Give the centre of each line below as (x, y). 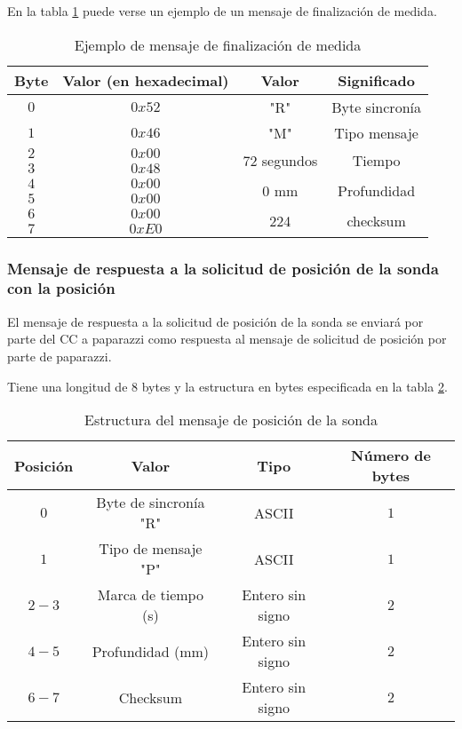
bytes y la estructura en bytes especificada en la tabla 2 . (295, 386)
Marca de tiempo (150, 595)
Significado (376, 80)
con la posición (61, 288)
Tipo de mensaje (151, 549)
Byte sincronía (376, 107)
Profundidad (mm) (151, 651)
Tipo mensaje (376, 132)
